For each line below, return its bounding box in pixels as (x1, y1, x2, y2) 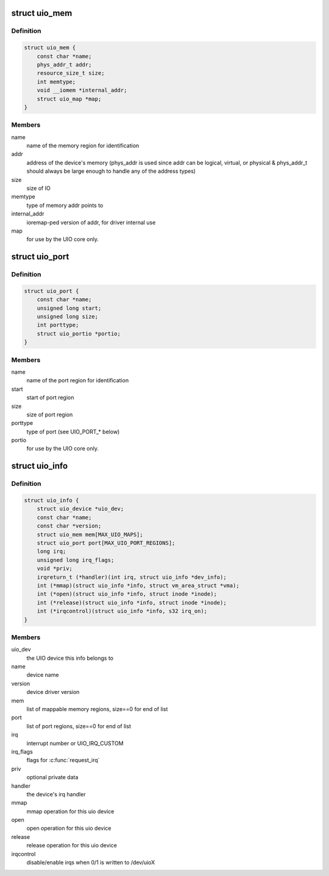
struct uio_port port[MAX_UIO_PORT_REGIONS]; (37, 539, 175, 546)
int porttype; (37, 321, 79, 329)
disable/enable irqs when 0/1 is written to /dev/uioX (26, 859, 155, 866)
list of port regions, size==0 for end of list (26, 722, 131, 730)
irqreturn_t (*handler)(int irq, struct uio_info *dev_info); (37, 573, 227, 581)
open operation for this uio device (26, 825, 112, 832)
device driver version (26, 689, 80, 696)
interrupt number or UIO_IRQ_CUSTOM (26, 740, 124, 747)
